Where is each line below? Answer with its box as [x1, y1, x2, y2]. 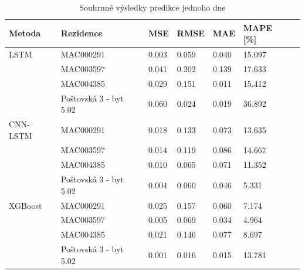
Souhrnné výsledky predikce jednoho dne [79, 1, 226, 13]
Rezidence [60, 27, 103, 39]
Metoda [9, 27, 41, 39]
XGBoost [9, 199, 42, 211]
